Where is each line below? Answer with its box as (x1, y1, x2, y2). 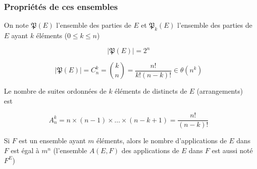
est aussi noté (211, 145, 253, 155)
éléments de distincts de (114, 86, 187, 96)
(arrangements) (197, 86, 243, 96)
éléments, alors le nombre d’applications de (96, 135, 227, 146)
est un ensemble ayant (19, 135, 86, 146)
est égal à (10, 145, 40, 155)
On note (4, 20, 29, 30)
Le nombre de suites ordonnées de (4, 86, 106, 96)
